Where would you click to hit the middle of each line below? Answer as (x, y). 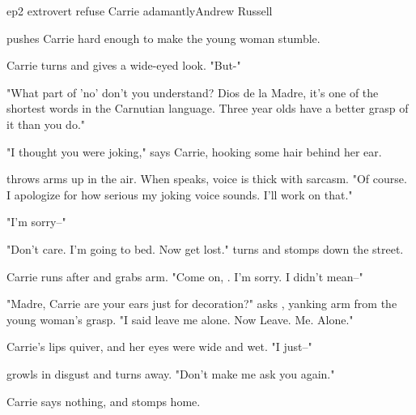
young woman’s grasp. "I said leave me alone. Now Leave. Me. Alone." (180, 319)
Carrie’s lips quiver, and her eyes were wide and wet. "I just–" (159, 347)
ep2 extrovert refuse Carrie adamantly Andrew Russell (140, 11)
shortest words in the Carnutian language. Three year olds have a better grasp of (208, 108)
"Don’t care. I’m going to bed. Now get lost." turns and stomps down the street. (205, 248)
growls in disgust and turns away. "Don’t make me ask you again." (171, 373)
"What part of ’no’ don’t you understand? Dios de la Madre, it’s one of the (193, 92)
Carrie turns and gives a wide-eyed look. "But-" (124, 65)
